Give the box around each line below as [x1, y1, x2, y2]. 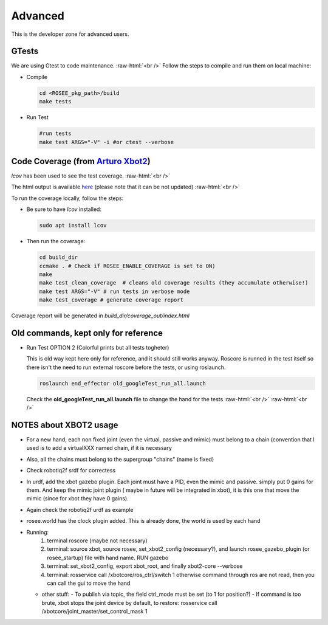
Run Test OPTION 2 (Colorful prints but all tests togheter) [26, 344, 169, 351]
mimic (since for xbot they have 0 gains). [26, 495, 129, 502]
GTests [11, 46, 39, 57]
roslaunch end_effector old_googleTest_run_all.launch [39, 380, 206, 387]
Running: [26, 528, 49, 536]
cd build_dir [39, 254, 78, 261]
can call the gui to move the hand [47, 579, 131, 587]
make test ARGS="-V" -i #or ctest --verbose [39, 139, 174, 145]
